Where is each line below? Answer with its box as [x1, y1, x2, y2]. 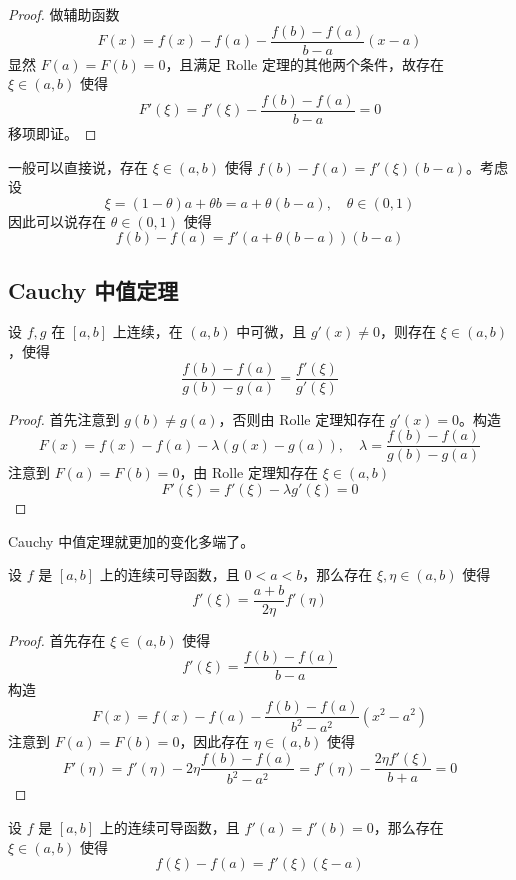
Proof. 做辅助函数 [8, 4, 120, 24]
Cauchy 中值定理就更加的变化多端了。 [8, 530, 255, 551]
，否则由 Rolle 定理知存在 [218, 408, 386, 429]
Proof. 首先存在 [8, 629, 106, 650]
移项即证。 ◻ [8, 122, 97, 143]
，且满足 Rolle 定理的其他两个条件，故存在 [165, 53, 445, 74]
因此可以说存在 [8, 210, 106, 231]
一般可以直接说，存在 [8, 156, 148, 177]
